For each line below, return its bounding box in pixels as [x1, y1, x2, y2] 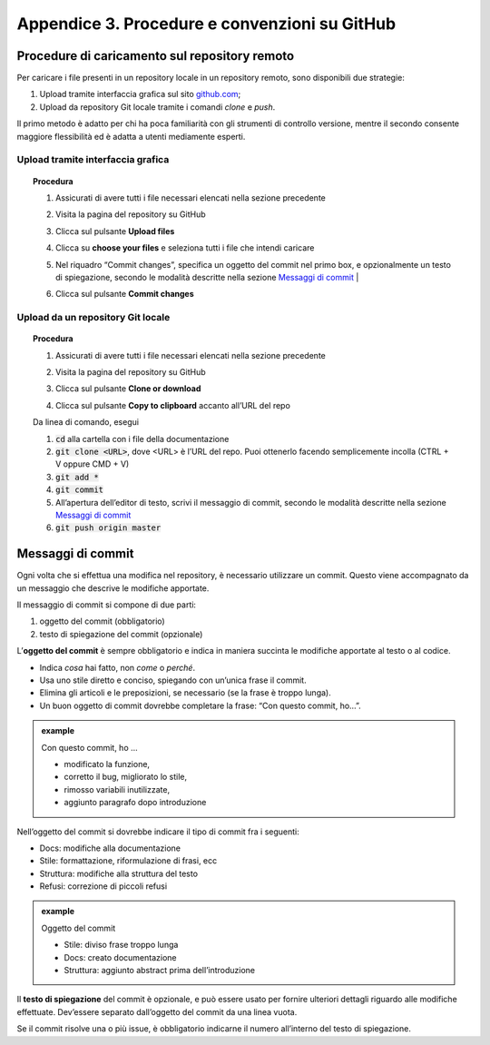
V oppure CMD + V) [55, 458, 130, 469]
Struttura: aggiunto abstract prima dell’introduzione [64, 965, 256, 976]
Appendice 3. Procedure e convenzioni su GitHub [16, 14, 397, 34]
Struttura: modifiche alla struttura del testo [39, 868, 199, 879]
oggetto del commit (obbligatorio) [39, 616, 165, 626]
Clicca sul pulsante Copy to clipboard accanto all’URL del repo [55, 399, 290, 410]
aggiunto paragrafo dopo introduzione [64, 797, 207, 808]
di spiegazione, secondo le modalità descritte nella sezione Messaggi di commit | [55, 271, 359, 282]
